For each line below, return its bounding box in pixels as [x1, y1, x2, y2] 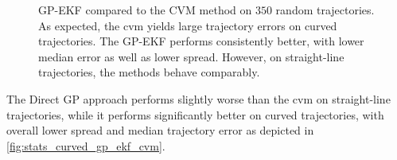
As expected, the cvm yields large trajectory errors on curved [38, 17, 337, 33]
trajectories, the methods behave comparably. [38, 64, 260, 80]
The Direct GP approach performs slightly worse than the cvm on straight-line [6, 90, 391, 107]
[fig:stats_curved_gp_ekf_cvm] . [6, 137, 165, 154]
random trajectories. [275, 2, 375, 18]
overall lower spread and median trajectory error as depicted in [6, 122, 314, 139]
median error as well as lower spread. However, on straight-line [38, 48, 344, 64]
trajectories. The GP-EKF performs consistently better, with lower [38, 33, 364, 49]
